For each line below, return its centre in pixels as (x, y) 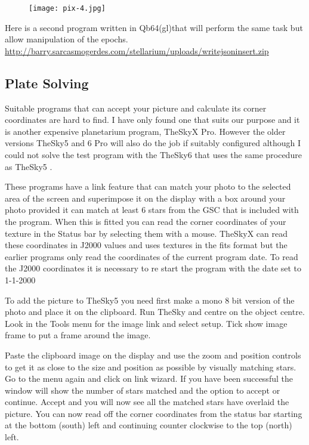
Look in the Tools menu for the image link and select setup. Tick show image (146, 323)
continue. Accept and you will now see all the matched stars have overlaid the (147, 402)
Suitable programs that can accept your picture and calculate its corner (136, 108)
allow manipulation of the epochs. (67, 39)
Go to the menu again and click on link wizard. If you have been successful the (149, 378)
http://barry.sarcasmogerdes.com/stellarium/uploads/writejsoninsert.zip (137, 50)
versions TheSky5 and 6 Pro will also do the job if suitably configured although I (153, 143)
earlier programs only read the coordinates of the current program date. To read (152, 256)
